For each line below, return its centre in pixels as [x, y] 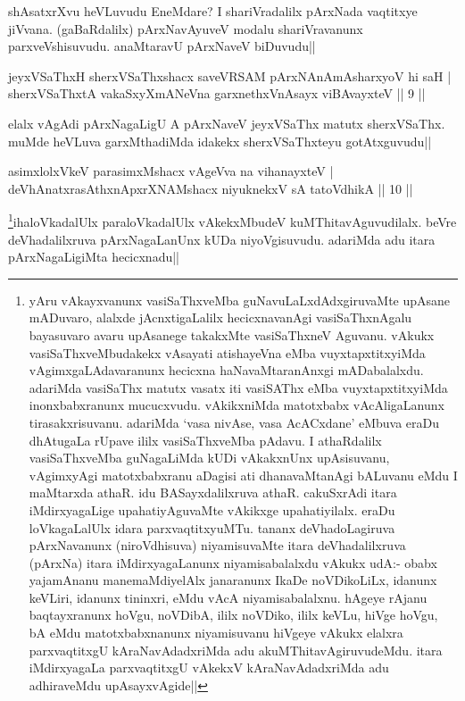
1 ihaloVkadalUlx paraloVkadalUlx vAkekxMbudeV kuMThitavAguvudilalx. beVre [232, 220]
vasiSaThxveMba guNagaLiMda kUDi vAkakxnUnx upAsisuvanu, [209, 458]
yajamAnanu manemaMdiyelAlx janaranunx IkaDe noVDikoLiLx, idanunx [233, 580]
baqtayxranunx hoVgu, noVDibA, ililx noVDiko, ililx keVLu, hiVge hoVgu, [233, 615]
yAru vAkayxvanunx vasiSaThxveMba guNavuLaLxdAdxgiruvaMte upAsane [240, 300]
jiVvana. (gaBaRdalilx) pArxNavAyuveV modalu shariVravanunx [186, 28]
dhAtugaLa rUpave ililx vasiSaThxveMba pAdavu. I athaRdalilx [205, 440]
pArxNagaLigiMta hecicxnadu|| [94, 257]
